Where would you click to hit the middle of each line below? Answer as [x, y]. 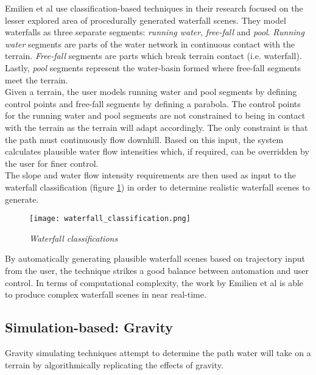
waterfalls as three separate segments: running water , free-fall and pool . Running [155, 32]
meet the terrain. [37, 79]
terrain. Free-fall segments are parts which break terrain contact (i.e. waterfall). [153, 56]
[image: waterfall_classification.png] [110, 219]
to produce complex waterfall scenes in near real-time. [106, 294]
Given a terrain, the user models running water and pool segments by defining [151, 92]
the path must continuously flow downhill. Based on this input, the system [144, 139]
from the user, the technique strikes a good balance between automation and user [157, 270]
